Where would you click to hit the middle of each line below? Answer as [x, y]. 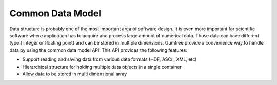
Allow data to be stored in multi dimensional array [75, 74]
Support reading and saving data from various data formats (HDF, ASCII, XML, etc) [110, 59]
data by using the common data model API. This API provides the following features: [98, 50]
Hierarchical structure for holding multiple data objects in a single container [102, 67]
